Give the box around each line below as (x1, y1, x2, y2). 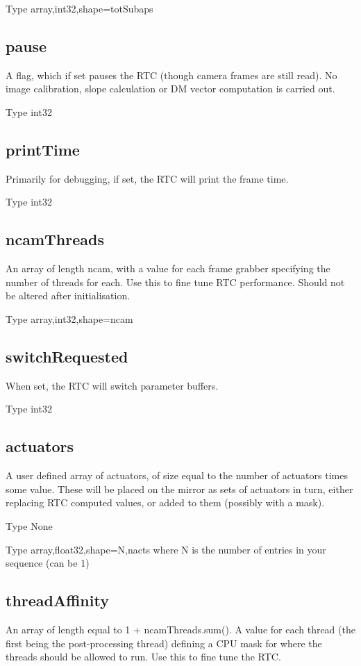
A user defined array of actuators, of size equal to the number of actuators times (6, 468, 348, 483)
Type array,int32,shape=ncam (6, 311, 133, 326)
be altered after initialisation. (6, 288, 131, 303)
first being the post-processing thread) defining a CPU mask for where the (6, 635, 322, 650)
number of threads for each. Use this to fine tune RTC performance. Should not (6, 274, 345, 289)
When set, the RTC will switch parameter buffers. (6, 378, 219, 392)
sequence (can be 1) (6, 556, 90, 570)
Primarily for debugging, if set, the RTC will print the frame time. (6, 171, 289, 185)
